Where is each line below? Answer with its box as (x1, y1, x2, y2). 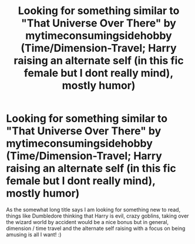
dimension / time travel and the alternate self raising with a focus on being (6, 225, 186, 232)
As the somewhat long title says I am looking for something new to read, (6, 206, 181, 213)
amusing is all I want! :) (6, 231, 62, 238)
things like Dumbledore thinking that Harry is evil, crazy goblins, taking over (6, 212, 189, 219)
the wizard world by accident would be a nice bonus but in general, (6, 218, 169, 225)
